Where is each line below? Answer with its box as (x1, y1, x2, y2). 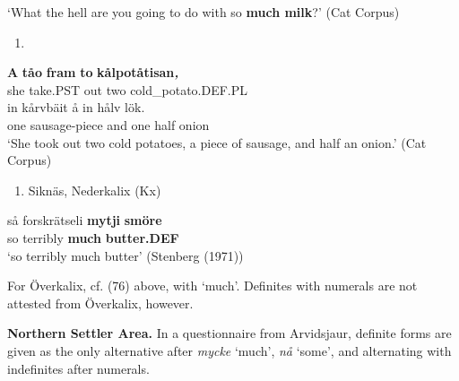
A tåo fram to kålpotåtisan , (7, 63, 179, 82)
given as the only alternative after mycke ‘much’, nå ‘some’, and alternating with (7, 341, 452, 359)
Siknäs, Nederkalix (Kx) (28, 180, 161, 199)
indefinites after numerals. (7, 359, 150, 377)
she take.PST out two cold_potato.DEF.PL (7, 80, 248, 99)
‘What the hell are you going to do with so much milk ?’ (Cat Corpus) (7, 3, 400, 21)
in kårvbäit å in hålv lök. (7, 98, 145, 117)
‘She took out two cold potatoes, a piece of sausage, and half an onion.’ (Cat (7, 133, 427, 152)
